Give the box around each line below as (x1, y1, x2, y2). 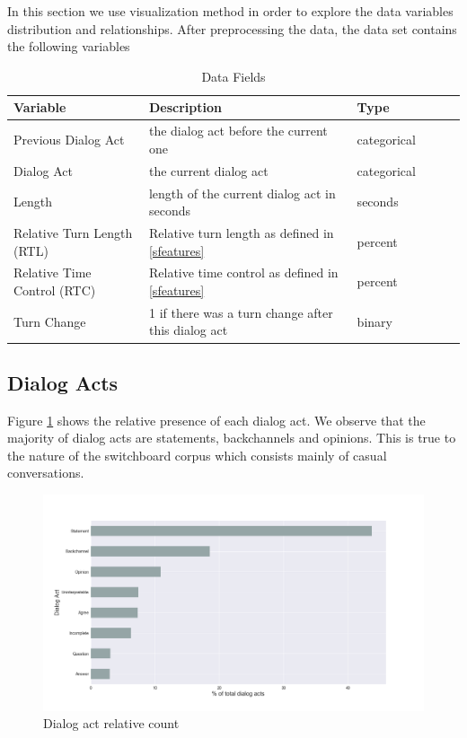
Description (148, 98, 222, 117)
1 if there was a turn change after (148, 303, 333, 321)
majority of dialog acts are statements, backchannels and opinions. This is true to (7, 428, 456, 447)
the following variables (7, 37, 130, 56)
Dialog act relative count (43, 714, 180, 733)
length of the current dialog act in (148, 183, 336, 202)
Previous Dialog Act (13, 130, 125, 149)
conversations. (7, 463, 84, 482)
